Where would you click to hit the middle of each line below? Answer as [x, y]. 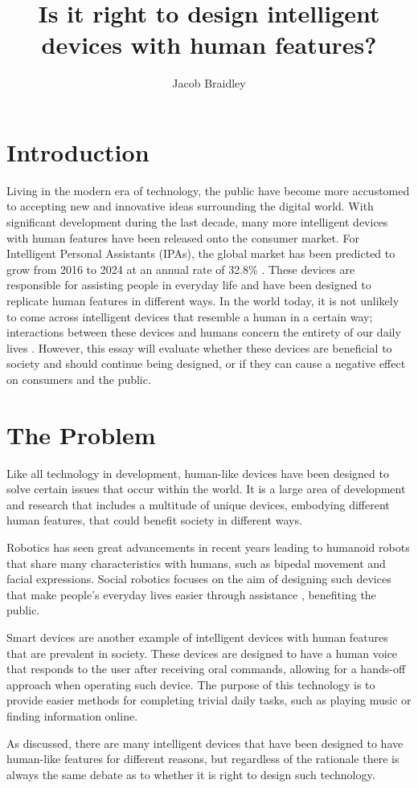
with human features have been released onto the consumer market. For [183, 237]
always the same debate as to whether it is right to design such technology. [191, 774]
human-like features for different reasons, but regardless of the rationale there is [203, 759]
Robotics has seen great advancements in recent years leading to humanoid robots [208, 547]
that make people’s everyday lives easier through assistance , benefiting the [191, 594]
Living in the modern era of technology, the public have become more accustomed [208, 190]
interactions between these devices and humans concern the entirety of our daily [204, 332]
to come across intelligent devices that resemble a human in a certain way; [190, 316]
